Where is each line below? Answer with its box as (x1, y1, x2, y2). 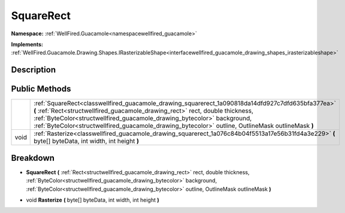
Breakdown (11, 153, 55, 163)
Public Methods (11, 84, 71, 94)
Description (11, 65, 56, 75)
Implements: (11, 41, 44, 48)
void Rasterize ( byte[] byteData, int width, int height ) (26, 196, 159, 203)
